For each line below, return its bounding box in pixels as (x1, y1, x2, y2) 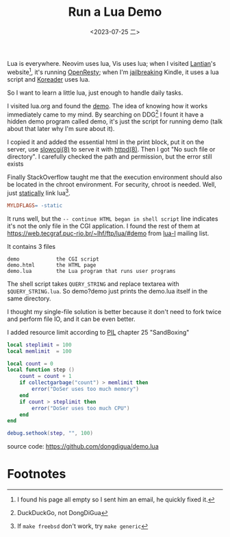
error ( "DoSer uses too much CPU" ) (31, 405, 130, 411)
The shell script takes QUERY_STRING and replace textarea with (7, 279, 179, 288)
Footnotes (7, 466, 66, 482)
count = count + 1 (19, 373, 72, 380)
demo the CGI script (7, 255, 99, 263)
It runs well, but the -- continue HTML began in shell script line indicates (7, 214, 218, 223)
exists (7, 160, 24, 168)
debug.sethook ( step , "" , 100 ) (7, 430, 94, 437)
